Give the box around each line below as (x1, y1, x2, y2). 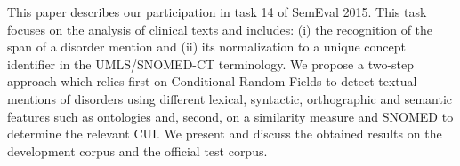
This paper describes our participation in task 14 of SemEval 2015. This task (7, 3, 427, 20)
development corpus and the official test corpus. (7, 141, 268, 160)
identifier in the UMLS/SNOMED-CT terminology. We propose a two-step (7, 54, 415, 73)
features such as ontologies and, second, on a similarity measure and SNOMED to (7, 107, 454, 125)
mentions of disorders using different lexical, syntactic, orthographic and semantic (7, 89, 452, 107)
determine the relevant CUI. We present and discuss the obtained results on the (7, 124, 442, 143)
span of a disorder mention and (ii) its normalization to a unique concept (7, 37, 406, 56)
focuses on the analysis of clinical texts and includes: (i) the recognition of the (7, 20, 433, 38)
